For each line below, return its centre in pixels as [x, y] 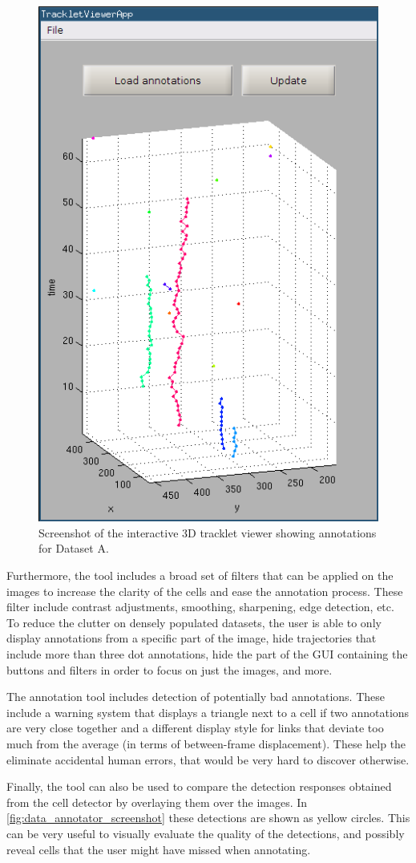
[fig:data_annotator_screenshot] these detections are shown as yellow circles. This [208, 818]
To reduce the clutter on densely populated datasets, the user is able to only [194, 622]
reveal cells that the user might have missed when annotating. [159, 849]
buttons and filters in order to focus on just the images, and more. [170, 669]
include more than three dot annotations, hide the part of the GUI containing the [207, 654]
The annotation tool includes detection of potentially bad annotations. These [196, 697]
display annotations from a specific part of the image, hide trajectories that [192, 638]
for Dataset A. [74, 548]
